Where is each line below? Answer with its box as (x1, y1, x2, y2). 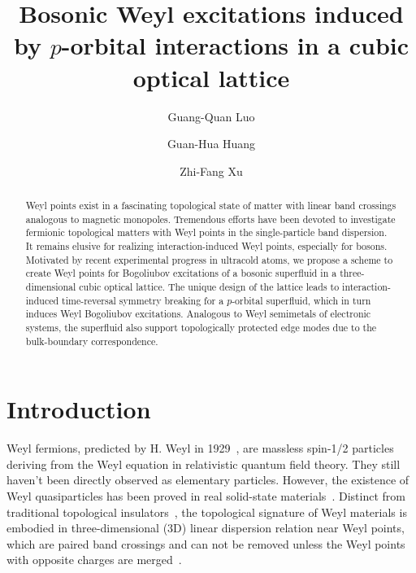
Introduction (6, 392, 151, 426)
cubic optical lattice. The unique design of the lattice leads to (79, 280, 340, 294)
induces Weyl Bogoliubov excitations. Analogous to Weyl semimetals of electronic (25, 307, 371, 321)
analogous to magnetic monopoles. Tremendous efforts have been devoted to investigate (25, 212, 396, 225)
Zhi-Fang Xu (180, 162, 243, 179)
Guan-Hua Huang (167, 135, 256, 152)
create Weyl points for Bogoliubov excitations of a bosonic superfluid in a (25, 266, 337, 280)
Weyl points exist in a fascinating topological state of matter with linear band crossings (25, 199, 396, 212)
